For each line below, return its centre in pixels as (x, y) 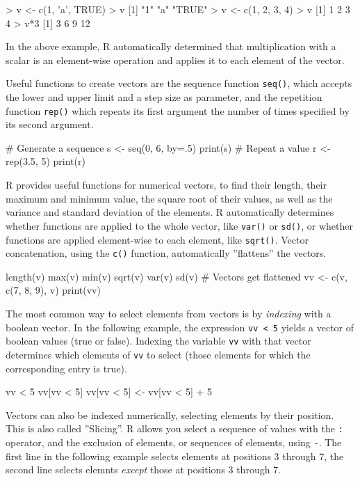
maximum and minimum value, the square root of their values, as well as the (169, 198)
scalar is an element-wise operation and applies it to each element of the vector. (175, 60)
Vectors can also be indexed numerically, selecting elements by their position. (170, 415)
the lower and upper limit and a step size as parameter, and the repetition (164, 97)
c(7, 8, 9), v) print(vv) (53, 290)
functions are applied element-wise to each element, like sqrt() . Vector (157, 239)
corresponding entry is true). (66, 368)
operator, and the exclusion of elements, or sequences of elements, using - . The (174, 442)
